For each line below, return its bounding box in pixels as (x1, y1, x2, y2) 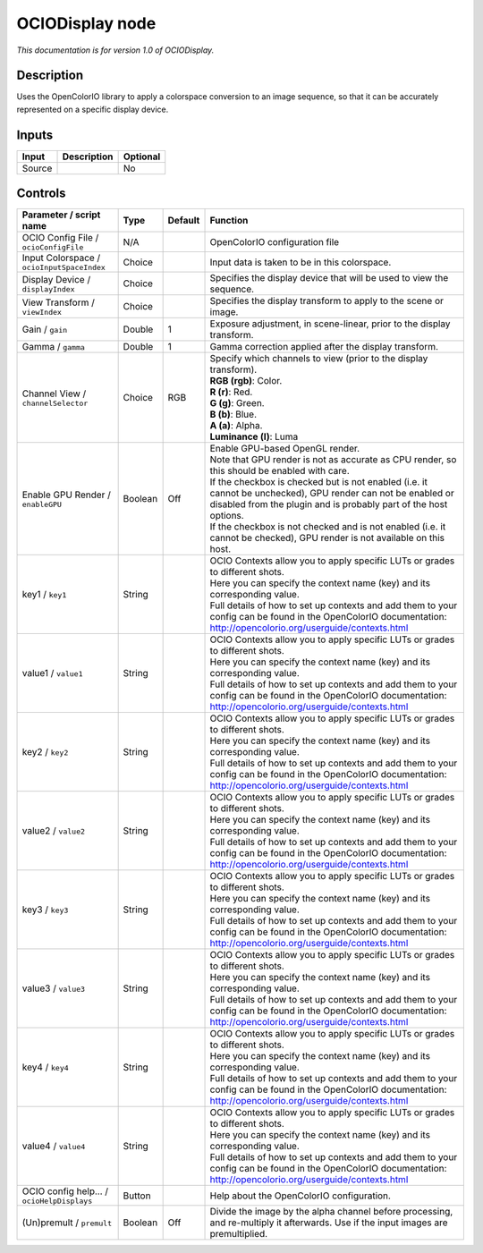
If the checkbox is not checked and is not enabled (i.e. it (209, 521, 446, 533)
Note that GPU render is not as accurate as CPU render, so (209, 453, 457, 466)
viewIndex (21, 307, 63, 317)
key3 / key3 (21, 903, 69, 916)
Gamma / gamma (21, 341, 85, 353)
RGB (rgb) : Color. (209, 375, 283, 387)
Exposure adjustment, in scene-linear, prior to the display (209, 317, 451, 330)
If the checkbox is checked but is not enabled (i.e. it (209, 476, 428, 488)
